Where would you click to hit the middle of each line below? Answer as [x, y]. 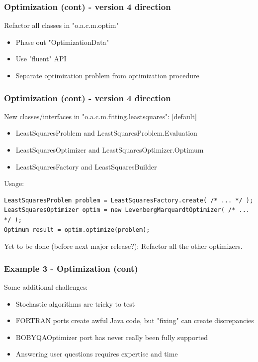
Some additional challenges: [46, 286]
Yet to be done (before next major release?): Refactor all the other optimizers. [123, 246]
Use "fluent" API [41, 59]
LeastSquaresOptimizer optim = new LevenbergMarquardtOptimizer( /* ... [127, 210]
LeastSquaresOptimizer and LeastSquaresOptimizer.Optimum [110, 150]
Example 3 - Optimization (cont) [71, 268]
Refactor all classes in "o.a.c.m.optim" [61, 25]
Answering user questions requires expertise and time [97, 354]
